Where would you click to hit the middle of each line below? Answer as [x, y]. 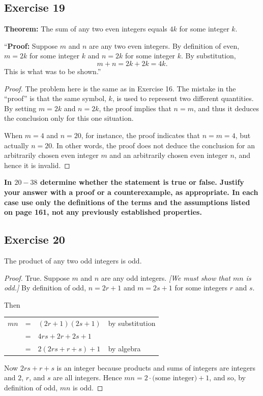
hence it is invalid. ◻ [37, 165]
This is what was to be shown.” [53, 71]
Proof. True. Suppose [37, 277]
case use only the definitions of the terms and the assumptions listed [127, 202]
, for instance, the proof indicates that [140, 135]
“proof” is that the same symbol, [55, 98]
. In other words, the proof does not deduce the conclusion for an [153, 145]
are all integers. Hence [87, 377]
